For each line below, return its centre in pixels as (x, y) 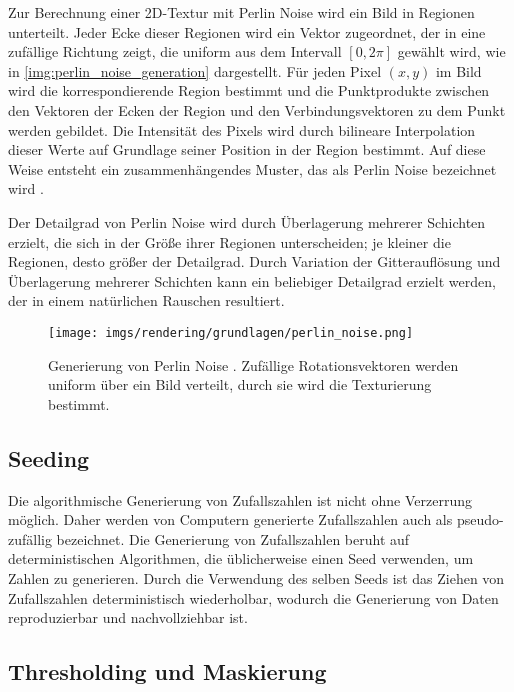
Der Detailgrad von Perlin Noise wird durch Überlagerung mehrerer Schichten (247, 221)
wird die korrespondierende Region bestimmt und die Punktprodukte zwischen (249, 90)
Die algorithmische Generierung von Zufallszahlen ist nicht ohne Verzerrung (240, 499)
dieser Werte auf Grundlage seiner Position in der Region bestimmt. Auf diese (247, 149)
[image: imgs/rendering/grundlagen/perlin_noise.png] (231, 332)
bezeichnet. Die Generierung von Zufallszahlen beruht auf (233, 538)
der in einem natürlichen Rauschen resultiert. (146, 300)
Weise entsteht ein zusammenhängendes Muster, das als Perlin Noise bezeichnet (252, 168)
